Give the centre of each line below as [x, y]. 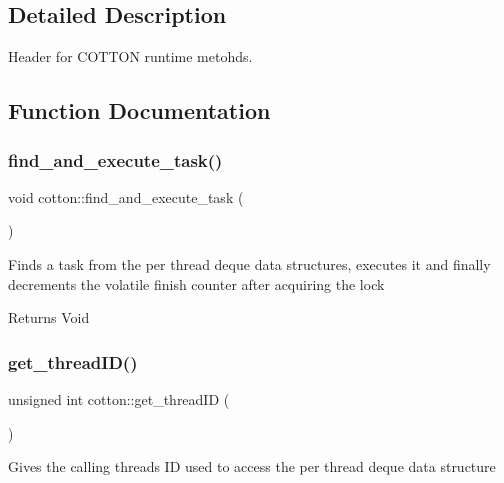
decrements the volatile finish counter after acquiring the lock [196, 283]
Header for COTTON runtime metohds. [130, 56]
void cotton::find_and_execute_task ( [126, 196]
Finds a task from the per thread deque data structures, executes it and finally [249, 263]
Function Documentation [139, 110]
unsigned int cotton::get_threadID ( [119, 398]
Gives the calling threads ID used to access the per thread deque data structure [252, 466]
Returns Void [49, 317]
